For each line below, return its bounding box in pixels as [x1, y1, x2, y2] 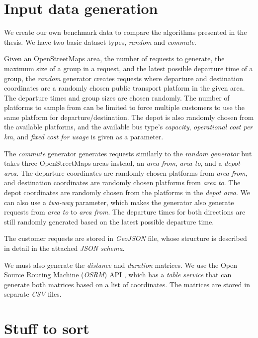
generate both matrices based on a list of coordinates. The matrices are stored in [4, 279, 250, 289]
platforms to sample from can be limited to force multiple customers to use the [4, 102, 245, 113]
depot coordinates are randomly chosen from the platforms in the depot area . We [4, 187, 250, 198]
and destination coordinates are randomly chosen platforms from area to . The [4, 177, 241, 188]
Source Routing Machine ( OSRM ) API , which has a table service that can [4, 269, 232, 280]
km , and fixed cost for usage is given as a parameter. [4, 131, 164, 142]
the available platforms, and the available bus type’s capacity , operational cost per [4, 121, 253, 132]
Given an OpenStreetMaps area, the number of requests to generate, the [4, 53, 225, 64]
